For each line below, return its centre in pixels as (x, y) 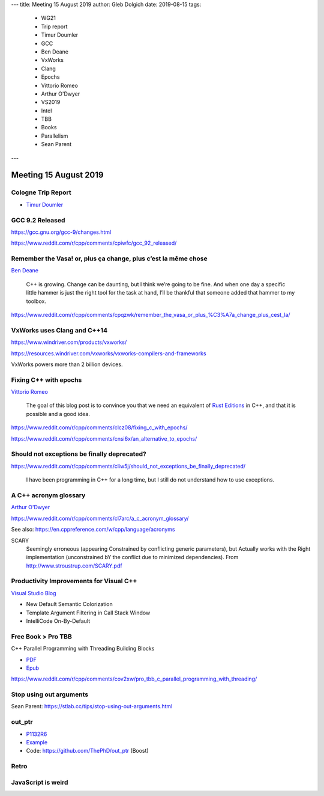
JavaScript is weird (40, 782)
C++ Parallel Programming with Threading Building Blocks (83, 649)
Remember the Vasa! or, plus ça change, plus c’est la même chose (109, 259)
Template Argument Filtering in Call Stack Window (88, 613)
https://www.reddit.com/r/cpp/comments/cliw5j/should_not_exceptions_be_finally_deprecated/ (128, 466)
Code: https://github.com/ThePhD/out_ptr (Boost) (88, 751)
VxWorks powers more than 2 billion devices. (67, 364)
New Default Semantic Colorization (70, 604)
